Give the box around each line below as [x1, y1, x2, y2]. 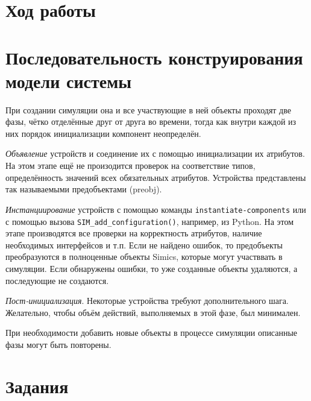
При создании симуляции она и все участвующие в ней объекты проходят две [5, 103, 291, 116]
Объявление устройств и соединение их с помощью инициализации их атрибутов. [5, 147, 305, 160]
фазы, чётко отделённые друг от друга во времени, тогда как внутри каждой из [5, 115, 297, 128]
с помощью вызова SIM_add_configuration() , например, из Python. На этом [5, 215, 294, 227]
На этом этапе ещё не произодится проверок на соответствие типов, [5, 159, 256, 172]
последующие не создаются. [5, 274, 109, 286]
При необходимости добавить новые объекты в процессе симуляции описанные [5, 326, 298, 339]
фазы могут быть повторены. [5, 338, 112, 350]
